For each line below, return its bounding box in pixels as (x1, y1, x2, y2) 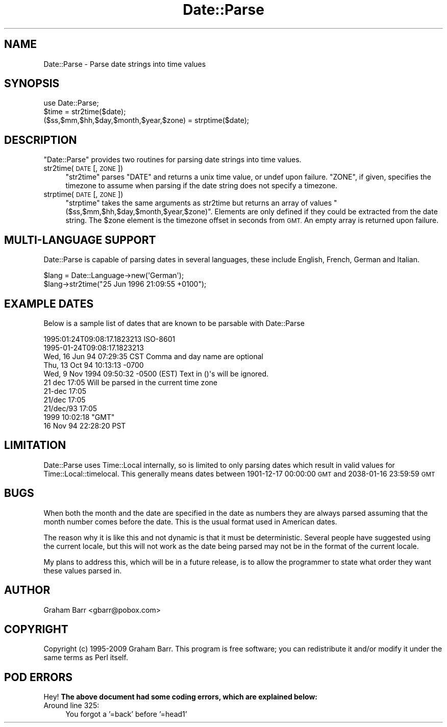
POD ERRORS (4, 670, 72, 684)
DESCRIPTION (4, 133, 77, 146)
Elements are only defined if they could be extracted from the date (214, 207, 438, 216)
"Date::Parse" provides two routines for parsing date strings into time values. (43, 155, 302, 164)
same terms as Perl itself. (43, 653, 128, 662)
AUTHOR (4, 584, 51, 597)
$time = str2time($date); (43, 107, 126, 116)
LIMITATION (4, 439, 66, 452)
